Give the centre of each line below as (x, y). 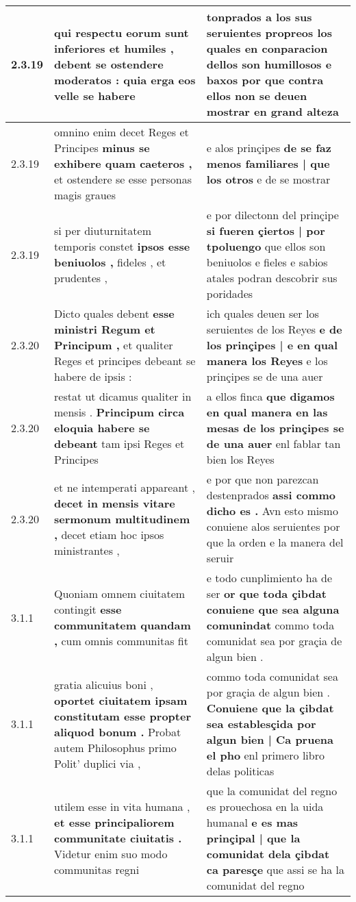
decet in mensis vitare (115, 503)
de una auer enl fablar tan (274, 443)
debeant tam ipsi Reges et (119, 443)
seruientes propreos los (269, 33)
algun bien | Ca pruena (270, 739)
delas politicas (240, 771)
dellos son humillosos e (269, 64)
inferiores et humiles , (114, 48)
